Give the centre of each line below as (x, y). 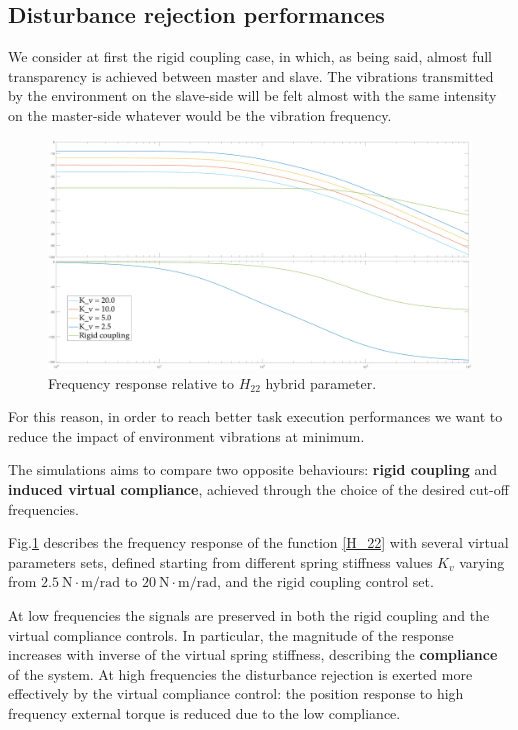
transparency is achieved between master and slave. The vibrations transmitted (251, 75)
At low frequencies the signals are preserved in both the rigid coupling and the (249, 614)
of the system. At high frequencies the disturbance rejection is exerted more (240, 673)
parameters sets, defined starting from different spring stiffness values (220, 561)
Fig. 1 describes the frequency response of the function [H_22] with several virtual (258, 542)
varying (482, 561)
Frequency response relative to (141, 382)
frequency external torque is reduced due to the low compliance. (204, 712)
